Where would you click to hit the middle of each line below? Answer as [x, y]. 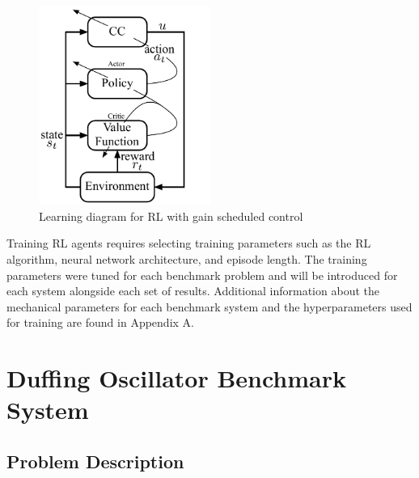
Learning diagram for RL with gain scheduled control [171, 216]
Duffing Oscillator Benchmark [177, 378]
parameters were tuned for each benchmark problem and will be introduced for [202, 275]
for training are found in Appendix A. [100, 322]
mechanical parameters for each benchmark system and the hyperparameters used [209, 306]
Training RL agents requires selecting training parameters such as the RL [189, 243]
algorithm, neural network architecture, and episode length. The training [187, 259]
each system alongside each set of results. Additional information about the [193, 291]
